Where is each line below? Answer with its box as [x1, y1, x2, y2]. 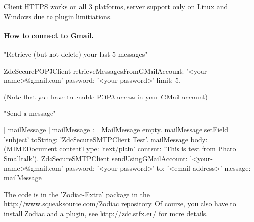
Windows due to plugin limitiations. [4, 11, 112, 21]
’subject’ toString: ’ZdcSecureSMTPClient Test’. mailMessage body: [4, 134, 208, 144]
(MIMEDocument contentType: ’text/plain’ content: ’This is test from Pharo [4, 144, 236, 154]
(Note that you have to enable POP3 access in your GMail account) [4, 91, 208, 101]
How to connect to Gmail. [4, 30, 94, 40]
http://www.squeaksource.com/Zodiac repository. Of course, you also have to [4, 198, 236, 209]
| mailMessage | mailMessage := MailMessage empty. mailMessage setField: [4, 124, 230, 134]
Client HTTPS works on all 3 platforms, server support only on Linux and [4, 1, 228, 11]
